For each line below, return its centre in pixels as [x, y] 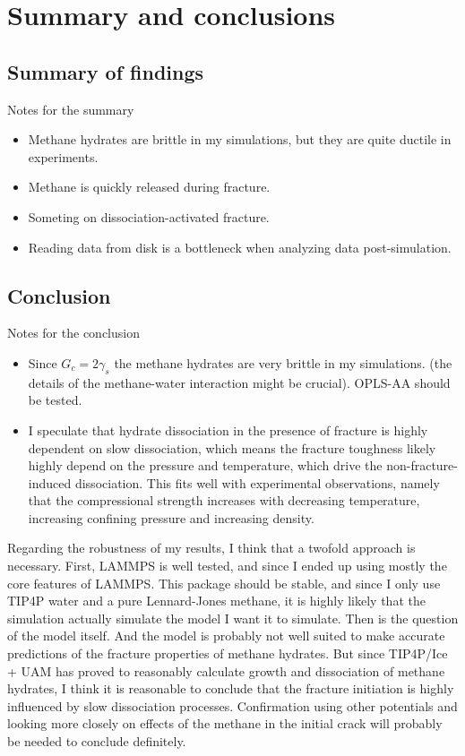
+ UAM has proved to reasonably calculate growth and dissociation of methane [226, 670]
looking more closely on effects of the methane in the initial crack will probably [225, 723]
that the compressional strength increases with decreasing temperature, [224, 500]
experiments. [63, 156]
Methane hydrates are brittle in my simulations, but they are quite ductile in [240, 139]
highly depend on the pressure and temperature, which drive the [205, 465]
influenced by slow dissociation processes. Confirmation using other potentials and [232, 705]
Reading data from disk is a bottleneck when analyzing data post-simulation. [240, 247]
